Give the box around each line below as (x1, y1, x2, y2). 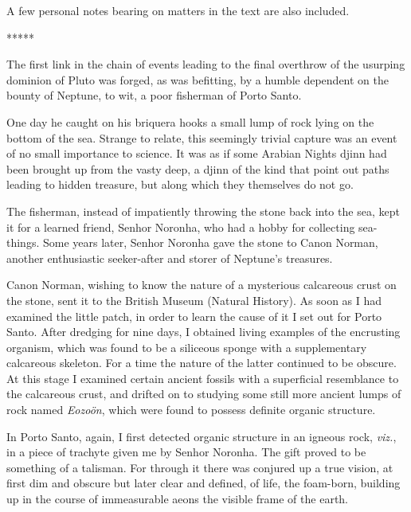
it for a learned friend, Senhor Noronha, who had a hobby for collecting (6, 218, 355, 235)
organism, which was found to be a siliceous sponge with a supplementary (6, 338, 367, 355)
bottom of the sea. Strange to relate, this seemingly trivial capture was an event (6, 129, 397, 146)
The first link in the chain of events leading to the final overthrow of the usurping (6, 56, 405, 72)
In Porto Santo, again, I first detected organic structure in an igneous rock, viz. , (6, 428, 397, 444)
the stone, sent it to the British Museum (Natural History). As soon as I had (6, 291, 382, 308)
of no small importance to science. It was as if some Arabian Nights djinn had (6, 145, 387, 162)
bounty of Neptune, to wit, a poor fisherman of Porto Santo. (6, 87, 302, 104)
